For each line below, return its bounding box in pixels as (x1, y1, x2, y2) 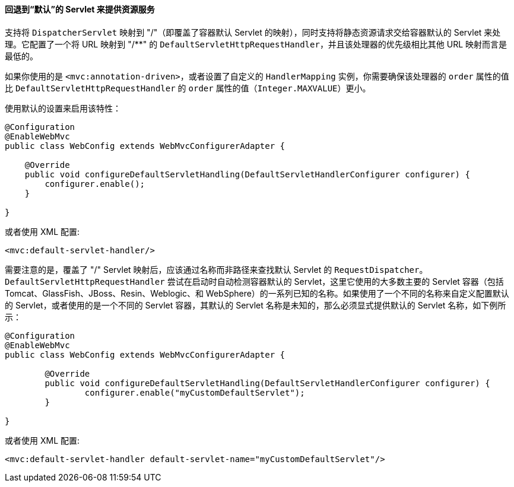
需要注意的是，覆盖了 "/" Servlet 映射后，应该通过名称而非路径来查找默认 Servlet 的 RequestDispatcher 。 (5, 264, 428, 275)
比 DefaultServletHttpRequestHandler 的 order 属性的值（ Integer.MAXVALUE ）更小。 (5, 82, 371, 93)
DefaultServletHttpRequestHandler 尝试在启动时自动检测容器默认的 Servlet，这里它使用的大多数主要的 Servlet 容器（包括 (5, 276, 504, 287)
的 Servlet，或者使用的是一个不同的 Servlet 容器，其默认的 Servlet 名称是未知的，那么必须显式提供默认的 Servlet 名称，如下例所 (5, 300, 506, 310)
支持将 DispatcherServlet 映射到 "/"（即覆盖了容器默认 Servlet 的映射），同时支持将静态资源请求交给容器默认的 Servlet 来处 (5, 27, 501, 37)
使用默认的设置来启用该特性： (5, 103, 121, 113)
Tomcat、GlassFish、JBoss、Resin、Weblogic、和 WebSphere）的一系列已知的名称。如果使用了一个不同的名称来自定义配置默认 (5, 288, 509, 298)
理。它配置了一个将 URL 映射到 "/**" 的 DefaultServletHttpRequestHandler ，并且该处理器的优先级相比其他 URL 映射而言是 (5, 39, 507, 49)
